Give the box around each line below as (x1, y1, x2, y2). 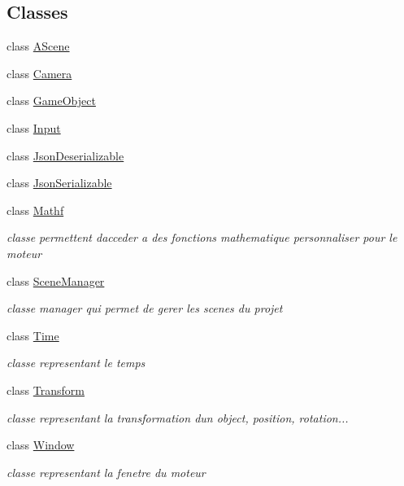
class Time (7, 326, 59, 344)
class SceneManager (7, 272, 105, 289)
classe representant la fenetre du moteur (7, 463, 206, 480)
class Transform (7, 381, 85, 398)
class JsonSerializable (7, 174, 112, 191)
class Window (7, 436, 75, 453)
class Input (7, 119, 61, 136)
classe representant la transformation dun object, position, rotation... (7, 409, 349, 426)
